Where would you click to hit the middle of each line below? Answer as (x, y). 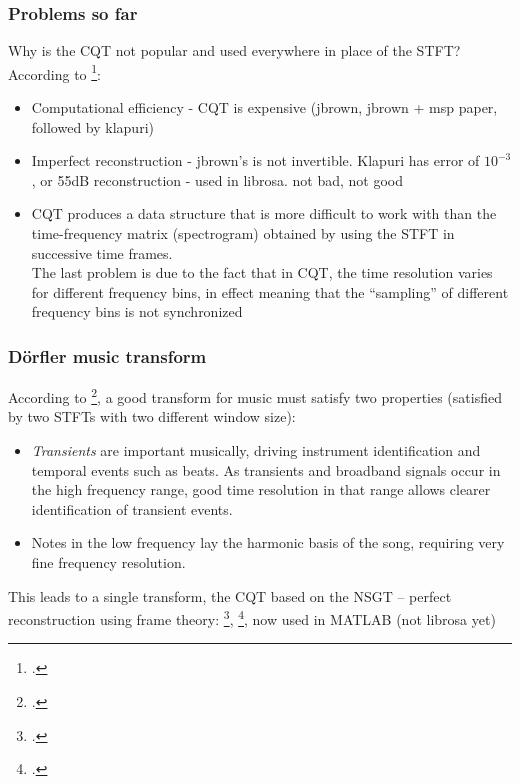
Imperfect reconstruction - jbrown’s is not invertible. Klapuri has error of (255, 160)
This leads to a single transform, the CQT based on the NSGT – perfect (230, 595)
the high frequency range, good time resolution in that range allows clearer (261, 489)
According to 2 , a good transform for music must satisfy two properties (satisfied (255, 395)
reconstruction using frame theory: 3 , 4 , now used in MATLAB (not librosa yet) (252, 617)
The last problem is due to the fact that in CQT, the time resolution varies (262, 272)
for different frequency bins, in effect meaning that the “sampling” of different (270, 291)
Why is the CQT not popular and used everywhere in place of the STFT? (234, 50)
